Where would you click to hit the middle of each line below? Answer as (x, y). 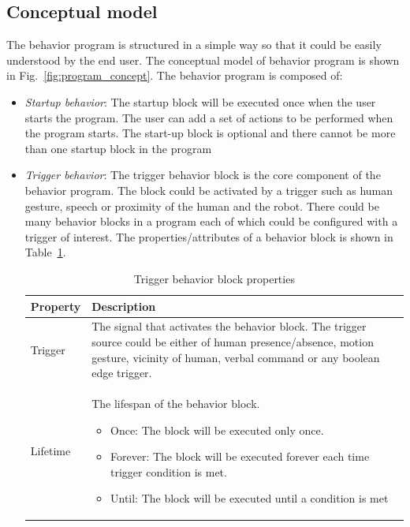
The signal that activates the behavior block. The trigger (229, 326)
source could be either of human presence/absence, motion (233, 341)
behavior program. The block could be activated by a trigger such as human (209, 190)
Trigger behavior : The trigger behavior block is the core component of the (203, 175)
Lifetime (50, 451)
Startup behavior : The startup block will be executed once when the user (200, 101)
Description (124, 306)
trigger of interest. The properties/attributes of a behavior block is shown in (209, 236)
